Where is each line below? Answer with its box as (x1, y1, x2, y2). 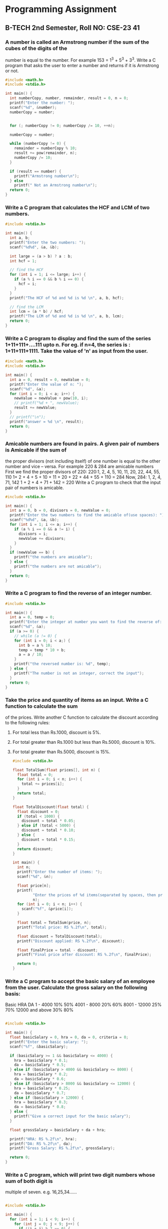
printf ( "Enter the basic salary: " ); (9, 1039, 88, 1045)
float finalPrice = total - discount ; (17, 947, 98, 953)
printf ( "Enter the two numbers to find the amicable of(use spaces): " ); (9, 513, 166, 518)
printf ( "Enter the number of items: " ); (17, 870, 102, 875)
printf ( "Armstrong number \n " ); (14, 173, 79, 178)
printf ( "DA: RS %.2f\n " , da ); (9, 1141, 72, 1146)
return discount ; (17, 846, 53, 852)
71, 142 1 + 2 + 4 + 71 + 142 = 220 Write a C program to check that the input (5, 479, 161, 485)
